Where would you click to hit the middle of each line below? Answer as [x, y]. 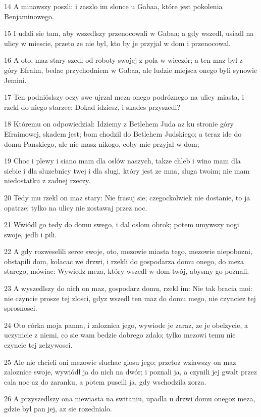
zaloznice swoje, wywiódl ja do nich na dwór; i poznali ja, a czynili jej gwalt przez [131, 372]
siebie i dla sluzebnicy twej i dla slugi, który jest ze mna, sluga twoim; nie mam [127, 170]
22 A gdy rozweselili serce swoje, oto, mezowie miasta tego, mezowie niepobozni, [128, 251]
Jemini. [15, 80]
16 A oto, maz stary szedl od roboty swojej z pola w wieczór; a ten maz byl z [123, 60]
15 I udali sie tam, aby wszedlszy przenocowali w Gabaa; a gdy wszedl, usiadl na [129, 33]
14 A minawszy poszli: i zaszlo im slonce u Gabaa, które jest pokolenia [113, 6]
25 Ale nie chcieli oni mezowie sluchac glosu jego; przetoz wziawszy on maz [120, 362]
